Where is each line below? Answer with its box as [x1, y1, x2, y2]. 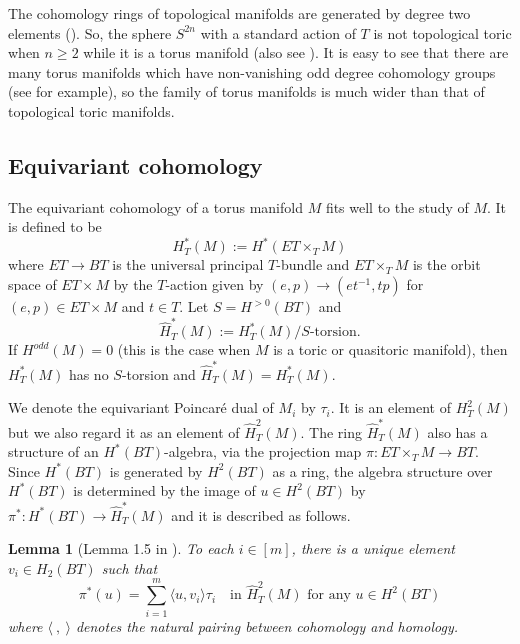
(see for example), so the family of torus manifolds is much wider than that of [8, 81, 485, 102]
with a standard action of [200, 22, 356, 43]
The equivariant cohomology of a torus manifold [8, 196, 303, 217]
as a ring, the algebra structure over [272, 460, 493, 481]
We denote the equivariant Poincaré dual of [8, 397, 274, 418]
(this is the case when [117, 339, 251, 360]
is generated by [109, 460, 203, 481]
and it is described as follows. [171, 504, 351, 525]
